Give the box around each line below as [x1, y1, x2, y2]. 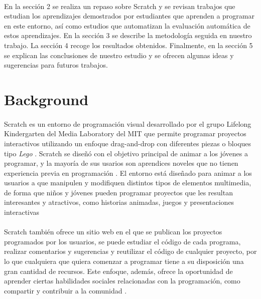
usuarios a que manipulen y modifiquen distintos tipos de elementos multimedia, [4, 177, 251, 188]
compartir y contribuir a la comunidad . [4, 285, 127, 295]
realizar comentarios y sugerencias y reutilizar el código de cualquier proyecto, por [4, 246, 257, 256]
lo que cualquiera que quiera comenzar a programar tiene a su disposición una [4, 256, 244, 266]
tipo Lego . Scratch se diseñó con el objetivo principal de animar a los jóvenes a [4, 148, 248, 158]
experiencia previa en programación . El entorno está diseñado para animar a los [4, 167, 252, 178]
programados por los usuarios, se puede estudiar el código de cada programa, [4, 236, 241, 246]
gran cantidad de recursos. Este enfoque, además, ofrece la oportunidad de [4, 265, 233, 276]
